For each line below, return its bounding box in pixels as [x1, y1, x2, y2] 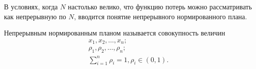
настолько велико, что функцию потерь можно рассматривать [68, 1, 252, 11]
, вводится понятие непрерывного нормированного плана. [74, 11, 247, 21]
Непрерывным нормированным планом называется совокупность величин [4, 28, 225, 38]
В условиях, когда [4, 1, 58, 11]
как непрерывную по [4, 11, 66, 21]
